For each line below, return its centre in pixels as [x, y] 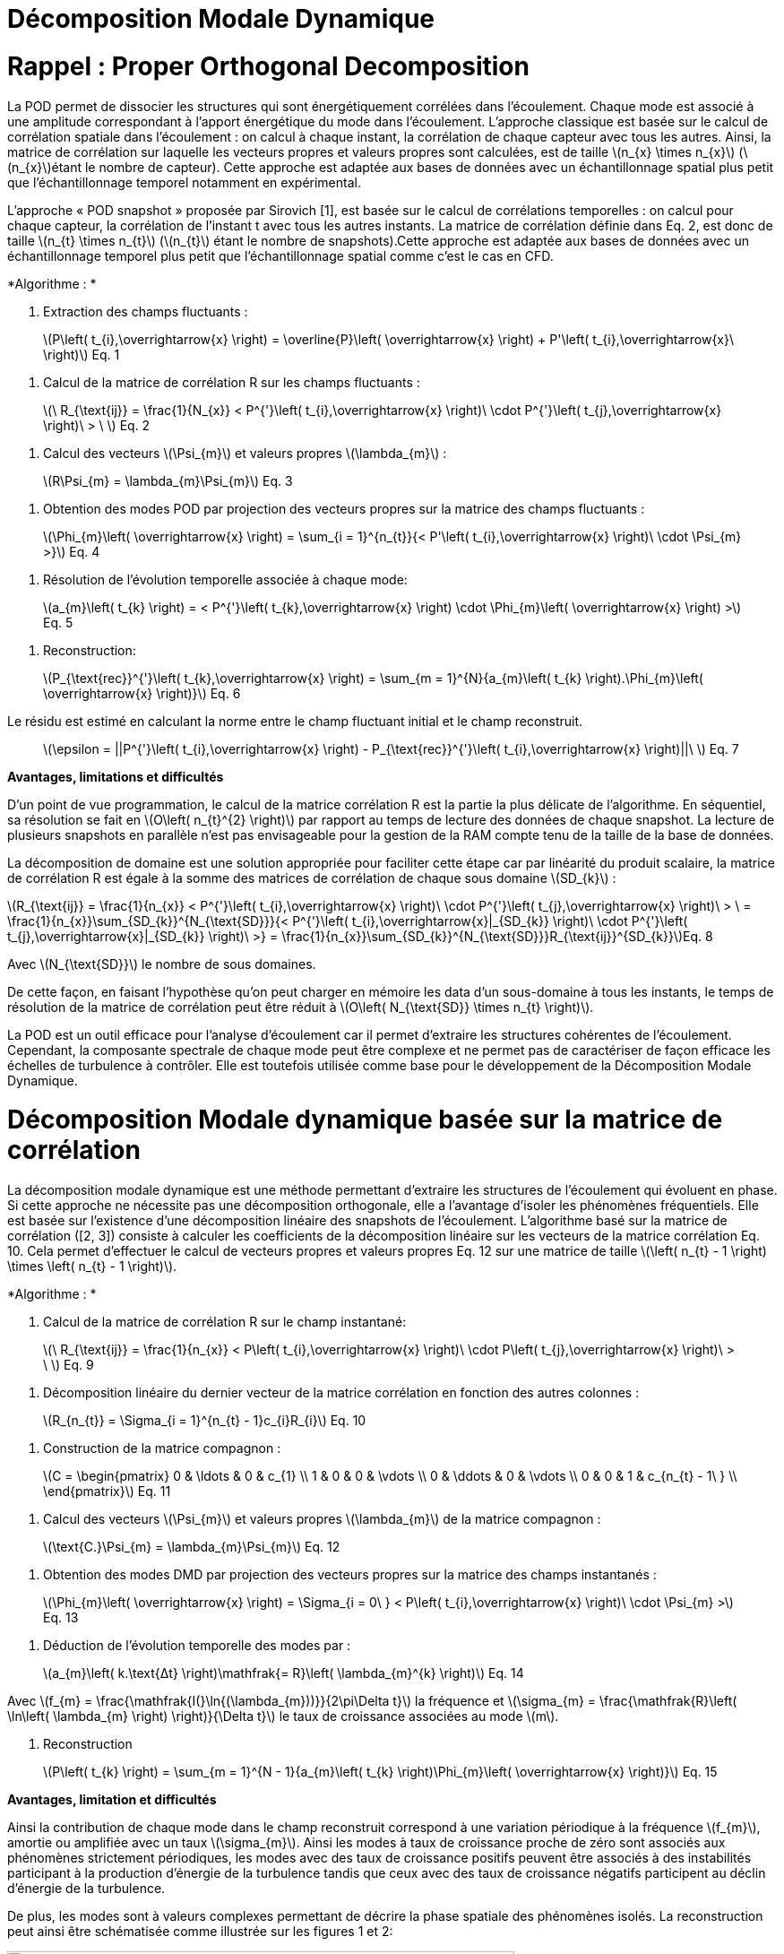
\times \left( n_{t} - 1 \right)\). [92, 1266]
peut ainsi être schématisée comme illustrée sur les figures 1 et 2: [200, 1931]
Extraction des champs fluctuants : [146, 311]
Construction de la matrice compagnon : [162, 1448]
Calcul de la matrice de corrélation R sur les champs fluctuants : [232, 382]
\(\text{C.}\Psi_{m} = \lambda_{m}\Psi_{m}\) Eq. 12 [192, 1547]
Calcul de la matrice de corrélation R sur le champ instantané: [225, 1322]
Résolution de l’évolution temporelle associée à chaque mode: [225, 579]
